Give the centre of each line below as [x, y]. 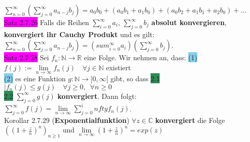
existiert [118, 67]
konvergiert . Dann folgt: [97, 96]
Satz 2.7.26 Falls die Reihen [47, 22]
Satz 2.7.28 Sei [27, 57]
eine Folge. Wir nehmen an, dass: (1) [141, 57]
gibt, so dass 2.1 [135, 79]
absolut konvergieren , [189, 22]
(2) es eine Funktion [35, 79]
